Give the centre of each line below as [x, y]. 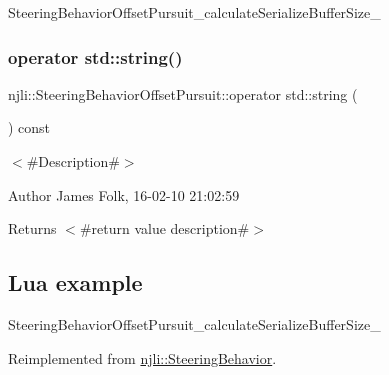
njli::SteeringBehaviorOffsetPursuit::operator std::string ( [183, 93]
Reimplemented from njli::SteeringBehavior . [142, 357]
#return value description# [164, 228]
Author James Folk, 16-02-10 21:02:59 [124, 194]
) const [29, 127]
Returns [32, 228]
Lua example [75, 282]
